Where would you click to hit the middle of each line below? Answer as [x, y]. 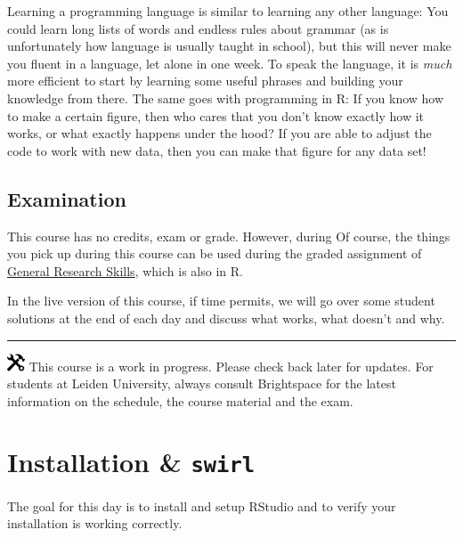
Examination [67, 198]
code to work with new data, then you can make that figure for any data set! [217, 150]
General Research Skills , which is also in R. [125, 270]
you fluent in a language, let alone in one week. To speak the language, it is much [230, 63]
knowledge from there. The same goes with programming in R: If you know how [226, 98]
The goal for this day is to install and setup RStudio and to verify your [202, 505]
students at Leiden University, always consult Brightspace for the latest [202, 383]
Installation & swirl [131, 462]
